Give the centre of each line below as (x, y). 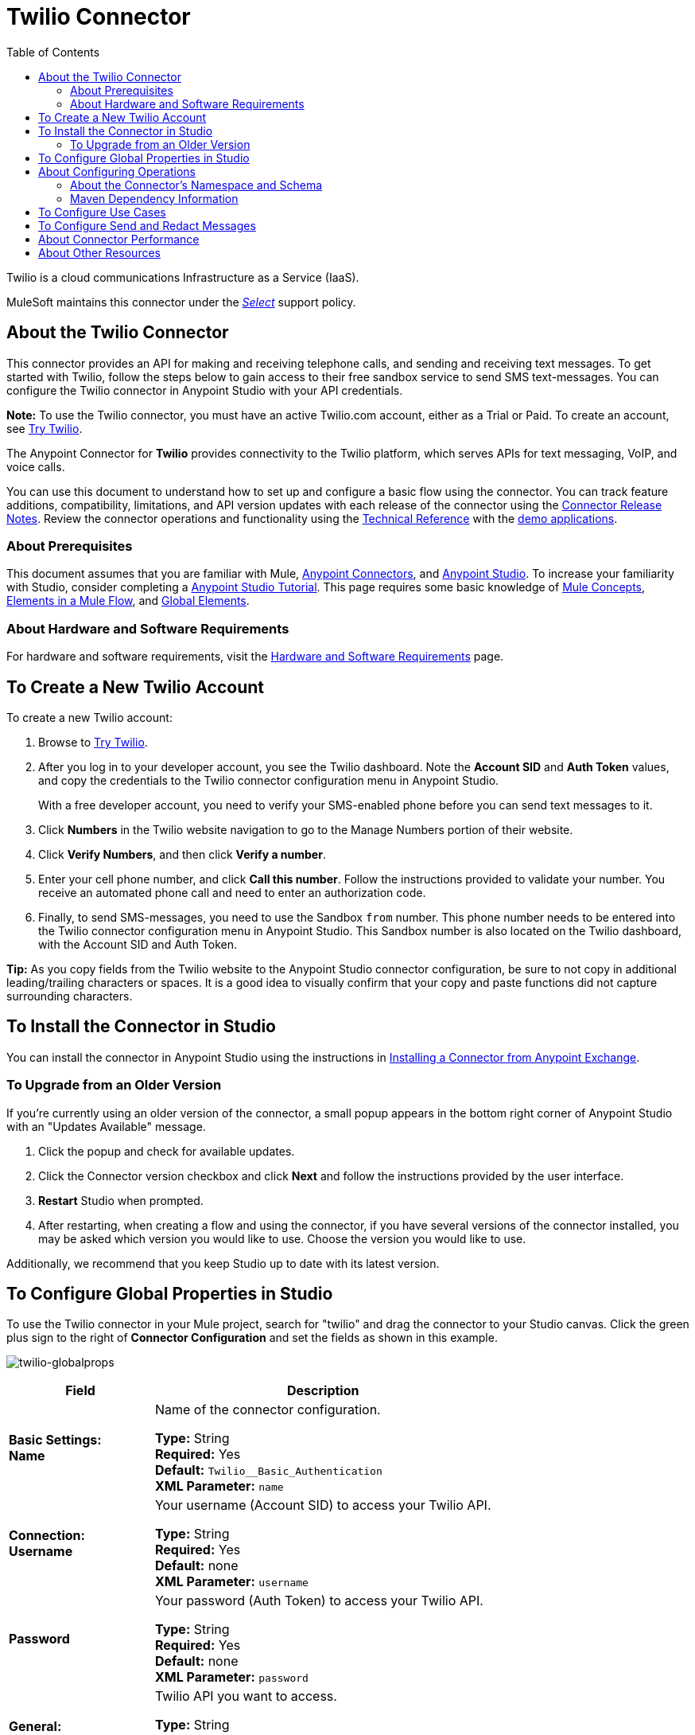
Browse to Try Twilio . (93, 742)
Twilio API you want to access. (246, 1696)
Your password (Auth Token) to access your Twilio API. (319, 1601)
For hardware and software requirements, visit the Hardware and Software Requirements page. (255, 657)
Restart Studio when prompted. (121, 1200)
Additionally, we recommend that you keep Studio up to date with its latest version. (223, 1263)
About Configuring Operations (117, 171)
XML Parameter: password (231, 1677)
